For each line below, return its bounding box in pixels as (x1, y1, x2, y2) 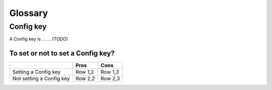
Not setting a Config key (12, 75, 70, 82)
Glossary (9, 7, 48, 18)
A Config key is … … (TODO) (9, 36, 68, 42)
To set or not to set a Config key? (9, 49, 115, 57)
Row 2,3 (100, 75, 120, 82)
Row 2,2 (76, 75, 95, 82)
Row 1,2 (76, 68, 94, 75)
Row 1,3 (100, 68, 119, 75)
